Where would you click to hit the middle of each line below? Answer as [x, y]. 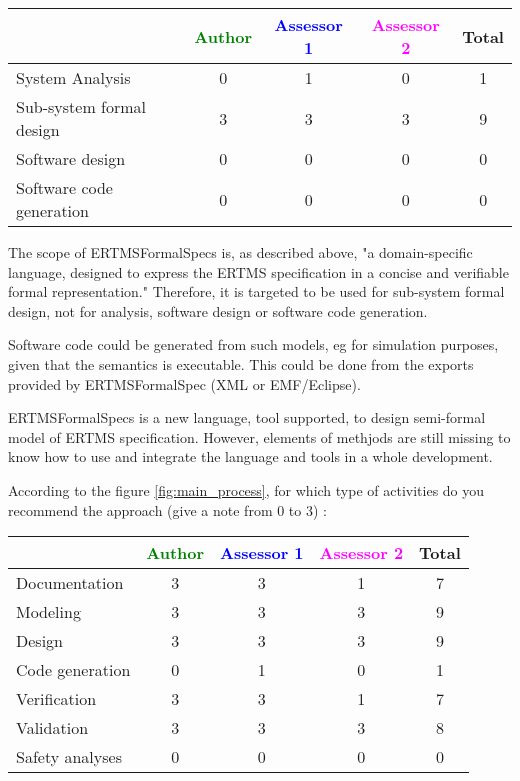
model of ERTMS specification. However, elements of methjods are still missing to [259, 436]
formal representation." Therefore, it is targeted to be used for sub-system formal [256, 291]
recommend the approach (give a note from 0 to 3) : [167, 509]
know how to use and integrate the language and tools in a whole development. [250, 456]
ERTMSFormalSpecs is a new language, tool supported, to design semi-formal [247, 417]
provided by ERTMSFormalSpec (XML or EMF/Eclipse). [184, 383]
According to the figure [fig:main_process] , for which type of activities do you [246, 489]
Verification [56, 699]
